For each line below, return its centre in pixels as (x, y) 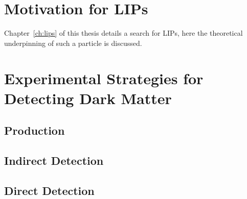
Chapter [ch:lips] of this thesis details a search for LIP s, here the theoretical (123, 33)
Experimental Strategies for (104, 78)
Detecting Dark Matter (88, 98)
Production (35, 130)
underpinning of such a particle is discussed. (73, 43)
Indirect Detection (54, 160)
